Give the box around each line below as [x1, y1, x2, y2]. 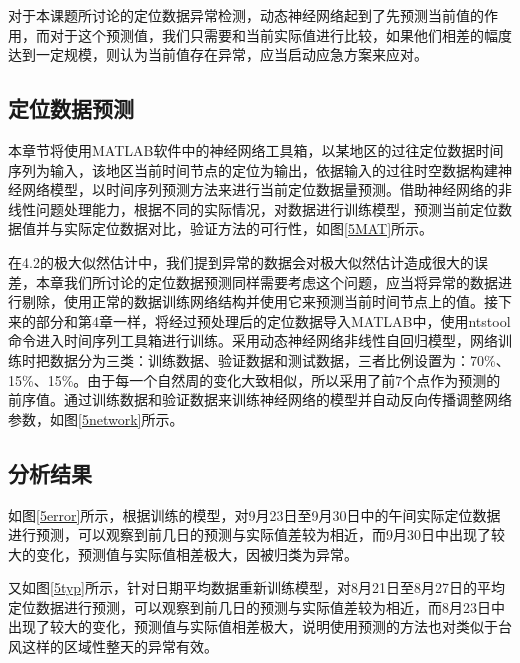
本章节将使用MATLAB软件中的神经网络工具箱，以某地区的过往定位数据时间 [8, 139, 504, 160]
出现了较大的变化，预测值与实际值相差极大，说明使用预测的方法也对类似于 [8, 616, 498, 637]
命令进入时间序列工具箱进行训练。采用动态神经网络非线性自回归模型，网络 [8, 330, 498, 351]
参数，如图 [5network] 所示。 [8, 408, 184, 429]
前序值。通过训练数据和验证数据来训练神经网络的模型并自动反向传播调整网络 [8, 389, 512, 410]
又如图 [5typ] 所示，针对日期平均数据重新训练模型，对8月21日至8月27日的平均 [8, 577, 506, 598]
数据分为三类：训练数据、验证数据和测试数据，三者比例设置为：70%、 [49, 349, 510, 370]
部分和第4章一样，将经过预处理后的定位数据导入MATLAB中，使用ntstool [35, 310, 511, 331]
